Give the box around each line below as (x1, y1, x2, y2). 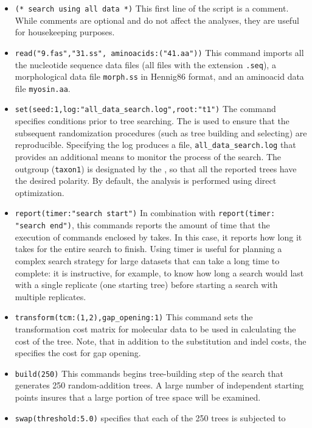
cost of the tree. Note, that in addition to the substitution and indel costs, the (15, 334, 307, 347)
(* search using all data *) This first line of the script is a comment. (15, 2, 289, 14)
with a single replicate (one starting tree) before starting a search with (15, 278, 278, 291)
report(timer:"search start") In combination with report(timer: (15, 206, 276, 219)
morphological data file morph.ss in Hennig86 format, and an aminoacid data (15, 70, 304, 83)
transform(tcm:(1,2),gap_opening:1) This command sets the (15, 310, 253, 323)
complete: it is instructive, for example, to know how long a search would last (15, 266, 304, 279)
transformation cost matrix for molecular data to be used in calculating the (15, 322, 296, 335)
